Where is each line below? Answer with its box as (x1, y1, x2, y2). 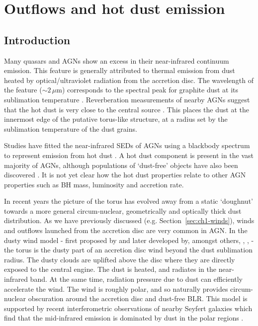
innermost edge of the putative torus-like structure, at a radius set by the (4, 114, 228, 124)
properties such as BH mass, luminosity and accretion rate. (4, 179, 184, 189)
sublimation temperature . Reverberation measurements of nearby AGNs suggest (4, 94, 250, 104)
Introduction (4, 32, 71, 47)
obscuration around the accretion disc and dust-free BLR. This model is (28, 293, 248, 304)
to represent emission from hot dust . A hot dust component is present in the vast (4, 150, 254, 160)
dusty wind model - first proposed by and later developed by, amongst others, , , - (4, 235, 254, 245)
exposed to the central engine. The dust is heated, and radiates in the (4, 264, 216, 274)
